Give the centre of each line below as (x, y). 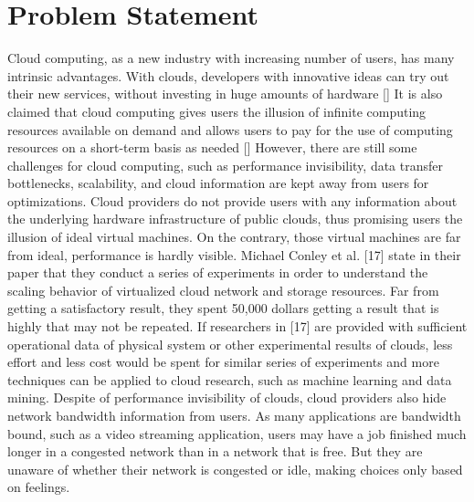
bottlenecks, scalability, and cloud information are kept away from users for (218, 183)
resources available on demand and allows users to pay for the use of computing (230, 129)
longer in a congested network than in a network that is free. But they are (215, 451)
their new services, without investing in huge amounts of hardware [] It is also (225, 94)
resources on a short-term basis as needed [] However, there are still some (212, 147)
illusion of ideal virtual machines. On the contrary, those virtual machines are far (234, 237)
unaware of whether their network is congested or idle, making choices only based (235, 469)
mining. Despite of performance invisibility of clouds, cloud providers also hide (227, 397)
